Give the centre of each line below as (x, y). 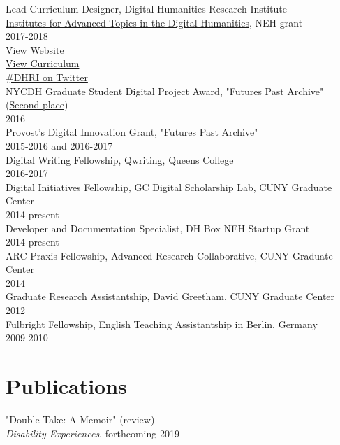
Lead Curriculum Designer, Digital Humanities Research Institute (146, 8)
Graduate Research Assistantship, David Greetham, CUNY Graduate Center (170, 296)
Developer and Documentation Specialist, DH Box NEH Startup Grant (158, 228)
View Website (35, 49)
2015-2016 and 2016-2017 (59, 145)
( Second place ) (37, 105)
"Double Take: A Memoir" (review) (80, 419)
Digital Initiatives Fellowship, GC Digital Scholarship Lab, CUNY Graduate (169, 186)
